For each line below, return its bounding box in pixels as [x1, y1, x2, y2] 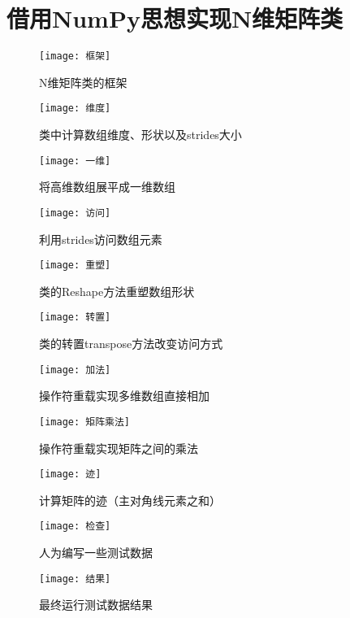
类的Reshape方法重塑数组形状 [39, 282, 195, 299]
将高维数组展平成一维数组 [39, 178, 175, 195]
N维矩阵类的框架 [39, 73, 127, 90]
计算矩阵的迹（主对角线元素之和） [39, 491, 221, 508]
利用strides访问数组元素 [39, 230, 162, 247]
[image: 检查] [39, 520, 111, 533]
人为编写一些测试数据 [39, 544, 153, 561]
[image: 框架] [39, 50, 111, 63]
